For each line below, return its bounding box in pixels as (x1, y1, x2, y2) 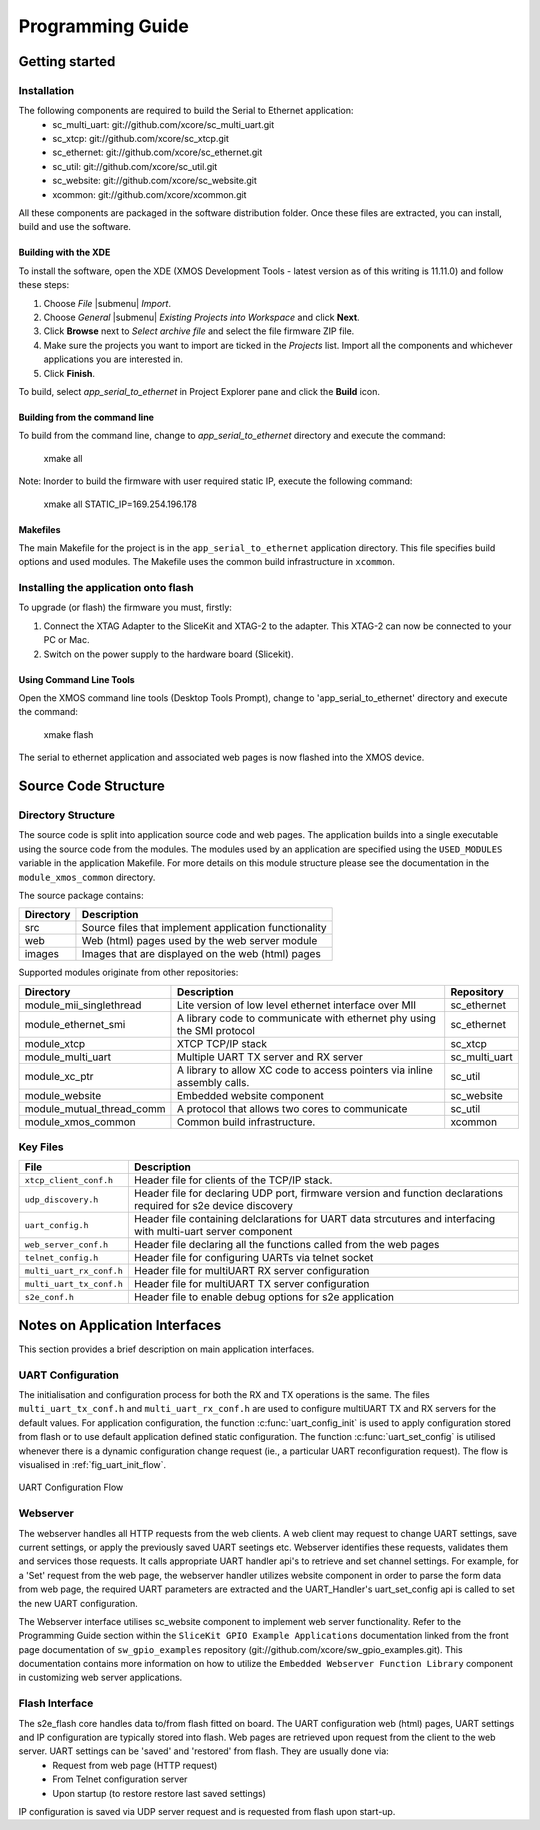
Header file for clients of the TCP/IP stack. (133, 1173, 333, 1187)
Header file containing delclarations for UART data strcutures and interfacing (133, 1212, 496, 1226)
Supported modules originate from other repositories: (18, 966, 239, 979)
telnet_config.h (24, 1252, 99, 1263)
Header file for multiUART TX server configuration (133, 1277, 370, 1291)
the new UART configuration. (18, 1597, 139, 1609)
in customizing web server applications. (18, 1671, 183, 1684)
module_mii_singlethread (24, 998, 142, 1012)
